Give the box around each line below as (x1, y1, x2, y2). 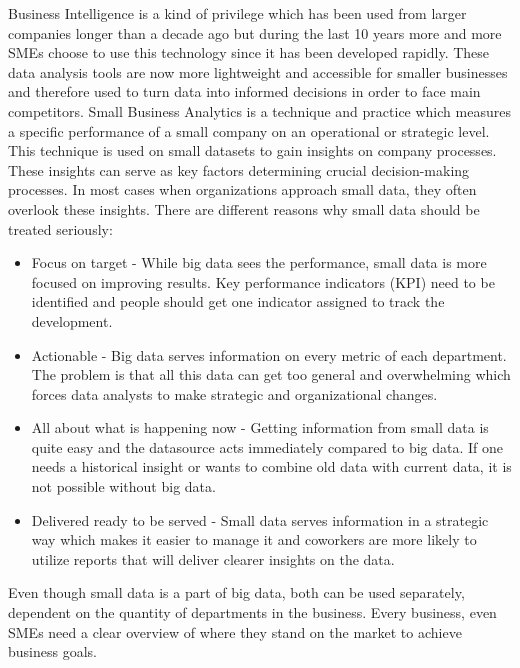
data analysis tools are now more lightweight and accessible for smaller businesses (8, 61, 508, 82)
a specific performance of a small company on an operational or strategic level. (8, 120, 490, 141)
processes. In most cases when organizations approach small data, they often (8, 179, 477, 200)
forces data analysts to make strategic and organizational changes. (31, 383, 438, 404)
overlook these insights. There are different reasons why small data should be (8, 198, 480, 219)
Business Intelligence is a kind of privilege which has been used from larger (8, 3, 467, 23)
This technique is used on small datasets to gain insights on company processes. (8, 140, 497, 161)
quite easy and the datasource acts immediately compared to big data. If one (31, 436, 504, 457)
